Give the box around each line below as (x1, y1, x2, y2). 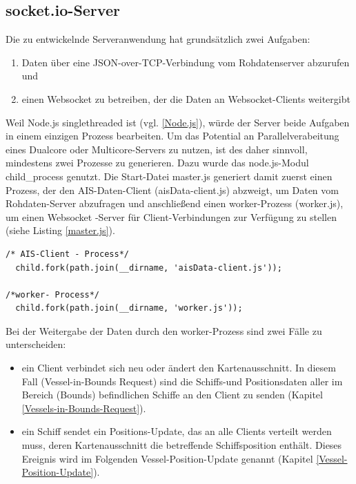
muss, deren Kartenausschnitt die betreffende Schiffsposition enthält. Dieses (21, 438, 342, 452)
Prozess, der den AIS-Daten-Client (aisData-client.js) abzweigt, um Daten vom (6, 182, 339, 197)
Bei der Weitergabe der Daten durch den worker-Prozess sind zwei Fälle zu (6, 323, 322, 338)
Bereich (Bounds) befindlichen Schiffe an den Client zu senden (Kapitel (21, 387, 323, 402)
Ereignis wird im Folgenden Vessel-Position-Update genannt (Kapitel (21, 451, 313, 465)
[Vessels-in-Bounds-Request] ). (21, 400, 146, 415)
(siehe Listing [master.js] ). (6, 223, 115, 238)
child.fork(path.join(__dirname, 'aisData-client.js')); (15, 262, 282, 273)
